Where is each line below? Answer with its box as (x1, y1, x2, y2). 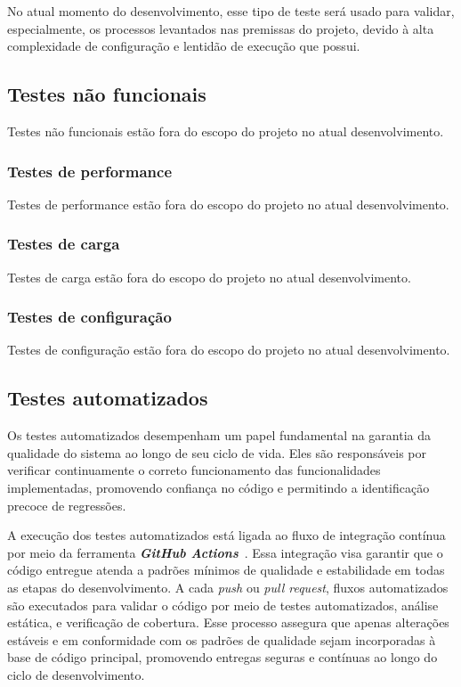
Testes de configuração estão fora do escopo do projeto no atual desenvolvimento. (7, 340, 450, 359)
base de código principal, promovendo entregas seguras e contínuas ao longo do (7, 648, 438, 667)
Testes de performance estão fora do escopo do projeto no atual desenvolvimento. (7, 194, 449, 213)
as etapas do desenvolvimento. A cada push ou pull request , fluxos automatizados (7, 577, 449, 596)
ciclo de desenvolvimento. (7, 665, 145, 683)
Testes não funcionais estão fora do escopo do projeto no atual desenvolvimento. (7, 121, 444, 140)
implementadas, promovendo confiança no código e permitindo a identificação (7, 478, 430, 496)
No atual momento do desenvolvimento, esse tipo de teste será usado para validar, (7, 2, 455, 20)
